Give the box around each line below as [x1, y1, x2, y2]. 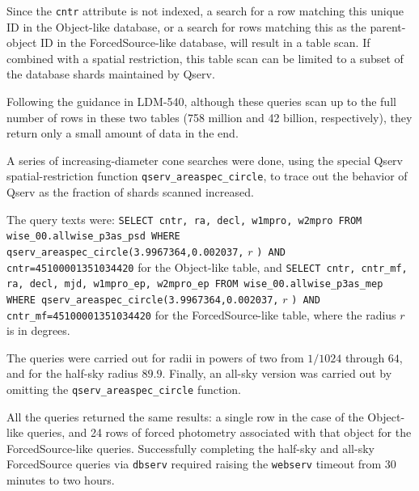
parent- [370, 18, 406, 35]
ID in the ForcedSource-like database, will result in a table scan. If [40, 34, 370, 51]
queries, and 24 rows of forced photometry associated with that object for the [27, 424, 412, 441]
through [345, 349, 385, 366]
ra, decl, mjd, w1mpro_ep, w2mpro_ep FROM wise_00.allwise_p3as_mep [6, 278, 383, 290]
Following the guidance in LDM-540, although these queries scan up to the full [6, 93, 396, 110]
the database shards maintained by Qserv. [6, 66, 215, 83]
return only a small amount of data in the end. [6, 125, 239, 142]
